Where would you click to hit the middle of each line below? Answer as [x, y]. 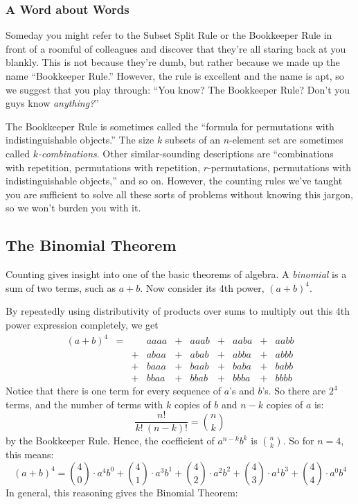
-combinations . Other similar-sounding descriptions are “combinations [186, 153]
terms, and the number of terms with [84, 404]
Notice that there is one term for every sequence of [113, 391]
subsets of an [193, 140]
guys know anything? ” [52, 103]
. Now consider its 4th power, [202, 287]
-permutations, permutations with [280, 167]
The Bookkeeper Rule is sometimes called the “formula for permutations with [170, 126]
